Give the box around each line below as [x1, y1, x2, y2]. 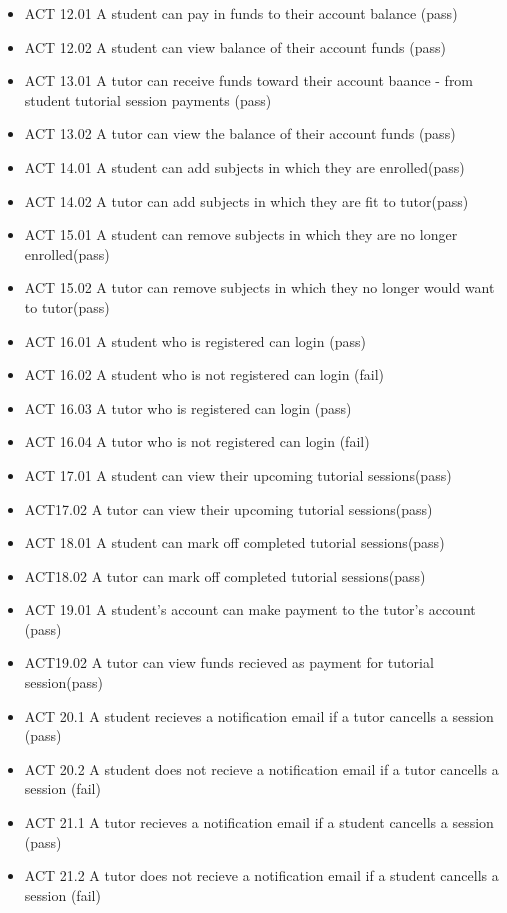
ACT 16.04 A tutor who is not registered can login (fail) [24, 431, 370, 452]
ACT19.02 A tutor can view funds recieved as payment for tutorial [24, 652, 434, 673]
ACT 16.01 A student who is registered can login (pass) [24, 330, 366, 351]
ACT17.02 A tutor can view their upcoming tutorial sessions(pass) [24, 498, 433, 519]
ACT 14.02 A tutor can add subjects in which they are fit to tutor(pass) [24, 190, 469, 211]
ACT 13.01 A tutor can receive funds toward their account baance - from [24, 70, 474, 91]
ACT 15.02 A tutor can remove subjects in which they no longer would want [24, 277, 495, 298]
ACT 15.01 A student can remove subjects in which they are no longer [24, 224, 458, 245]
